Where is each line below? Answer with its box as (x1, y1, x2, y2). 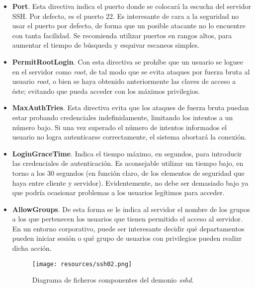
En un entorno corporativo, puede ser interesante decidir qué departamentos (12, 223, 245, 233)
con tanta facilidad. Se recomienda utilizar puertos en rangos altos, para (12, 30, 232, 40)
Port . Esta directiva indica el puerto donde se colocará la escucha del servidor (12, 1, 251, 11)
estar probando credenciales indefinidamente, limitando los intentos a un (12, 112, 233, 122)
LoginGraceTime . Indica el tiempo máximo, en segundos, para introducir (12, 148, 242, 158)
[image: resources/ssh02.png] (32, 260, 132, 268)
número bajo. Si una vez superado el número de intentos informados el (12, 122, 227, 132)
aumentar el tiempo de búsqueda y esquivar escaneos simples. (12, 40, 199, 50)
